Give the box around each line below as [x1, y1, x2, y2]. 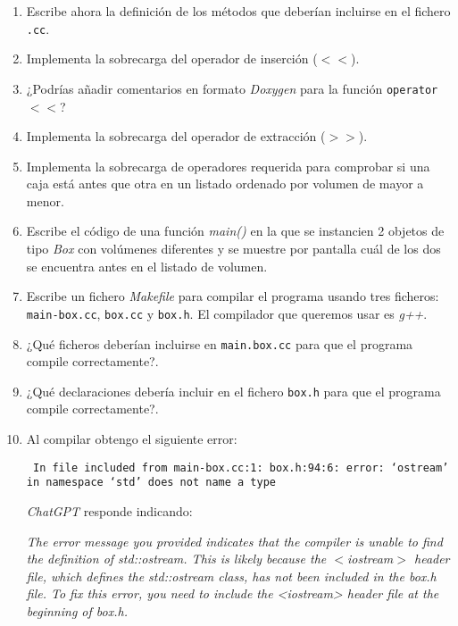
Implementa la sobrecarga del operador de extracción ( [26, 127, 326, 146]
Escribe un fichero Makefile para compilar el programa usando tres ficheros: [26, 287, 439, 305]
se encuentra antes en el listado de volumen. [26, 256, 268, 275]
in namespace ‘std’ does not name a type [26, 476, 276, 489]
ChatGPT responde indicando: [26, 501, 193, 520]
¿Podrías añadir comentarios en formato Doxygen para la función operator [26, 79, 438, 97]
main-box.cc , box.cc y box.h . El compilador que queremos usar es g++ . [26, 304, 428, 322]
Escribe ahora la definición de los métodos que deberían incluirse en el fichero [26, 2, 451, 20]
